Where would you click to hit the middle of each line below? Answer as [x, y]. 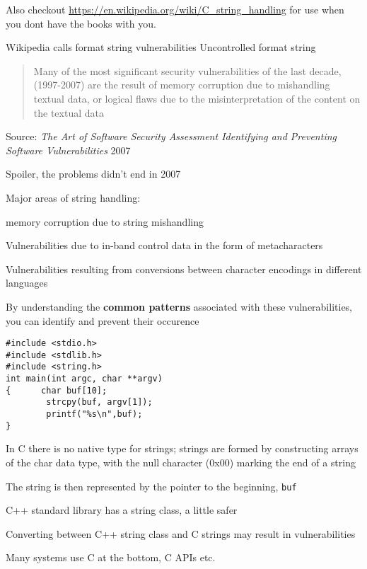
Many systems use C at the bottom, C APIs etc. [111, 557]
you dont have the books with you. [81, 23]
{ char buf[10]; [57, 390]
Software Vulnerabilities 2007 [68, 150]
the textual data [69, 112]
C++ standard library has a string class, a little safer [122, 510]
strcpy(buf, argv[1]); [99, 402]
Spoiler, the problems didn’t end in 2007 [93, 174]
